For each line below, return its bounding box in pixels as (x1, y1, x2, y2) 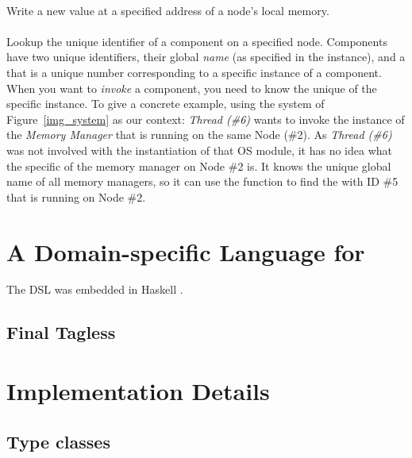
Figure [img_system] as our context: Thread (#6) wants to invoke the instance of (6, 110, 405, 127)
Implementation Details (6, 375, 270, 406)
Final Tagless (6, 320, 116, 344)
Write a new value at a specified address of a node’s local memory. (6, 2, 329, 18)
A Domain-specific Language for (6, 235, 365, 267)
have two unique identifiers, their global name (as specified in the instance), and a (6, 48, 406, 65)
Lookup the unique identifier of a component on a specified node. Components (6, 33, 387, 49)
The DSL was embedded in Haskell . (6, 281, 183, 298)
